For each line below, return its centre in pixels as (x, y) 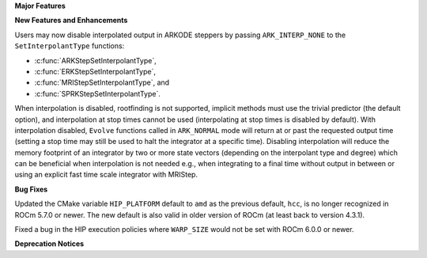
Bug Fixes (31, 189)
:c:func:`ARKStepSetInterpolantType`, (96, 60)
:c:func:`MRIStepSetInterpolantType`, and (102, 82)
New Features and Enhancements (71, 21)
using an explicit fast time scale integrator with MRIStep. (106, 175)
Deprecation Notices (49, 244)
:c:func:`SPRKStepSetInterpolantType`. (98, 93)
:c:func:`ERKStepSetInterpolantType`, (95, 71)
